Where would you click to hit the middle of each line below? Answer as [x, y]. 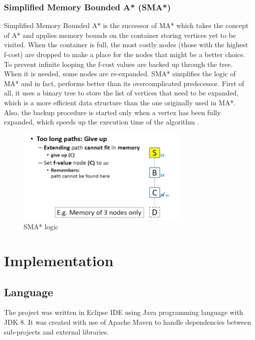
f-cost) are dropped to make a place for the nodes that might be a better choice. [125, 54]
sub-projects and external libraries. [57, 331]
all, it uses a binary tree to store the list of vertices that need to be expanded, [121, 93]
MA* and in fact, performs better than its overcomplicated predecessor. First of [124, 83]
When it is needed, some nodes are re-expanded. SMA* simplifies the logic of [120, 74]
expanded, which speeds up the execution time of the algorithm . [102, 122]
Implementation [59, 261]
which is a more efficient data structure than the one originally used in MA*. [120, 102]
